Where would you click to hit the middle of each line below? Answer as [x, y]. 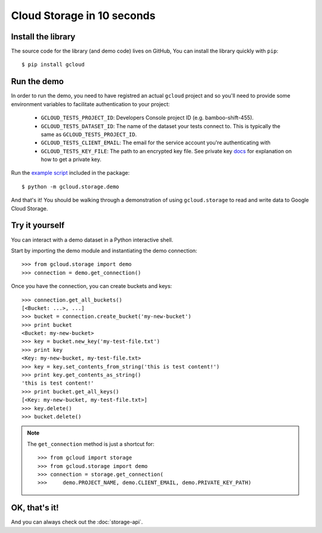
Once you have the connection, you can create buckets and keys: [92, 286]
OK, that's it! [35, 508]
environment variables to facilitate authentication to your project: [90, 104]
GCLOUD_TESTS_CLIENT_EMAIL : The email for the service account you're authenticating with [156, 142]
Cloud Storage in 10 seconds [83, 16]
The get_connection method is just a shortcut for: [91, 444]
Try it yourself [38, 226]
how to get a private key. [71, 159]
